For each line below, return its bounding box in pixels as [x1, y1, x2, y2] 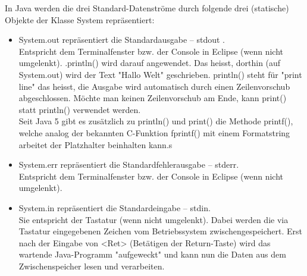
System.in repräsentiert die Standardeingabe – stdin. [18, 201, 211, 214]
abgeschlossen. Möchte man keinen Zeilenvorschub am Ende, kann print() [18, 92, 287, 104]
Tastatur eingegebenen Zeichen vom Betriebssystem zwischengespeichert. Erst [18, 225, 303, 237]
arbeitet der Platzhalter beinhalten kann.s [18, 138, 173, 150]
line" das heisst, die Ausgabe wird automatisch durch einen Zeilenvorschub [18, 80, 290, 92]
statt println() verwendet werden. [18, 103, 141, 115]
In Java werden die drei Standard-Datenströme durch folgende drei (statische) [5, 2, 289, 14]
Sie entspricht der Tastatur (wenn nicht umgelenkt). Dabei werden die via [18, 213, 289, 225]
